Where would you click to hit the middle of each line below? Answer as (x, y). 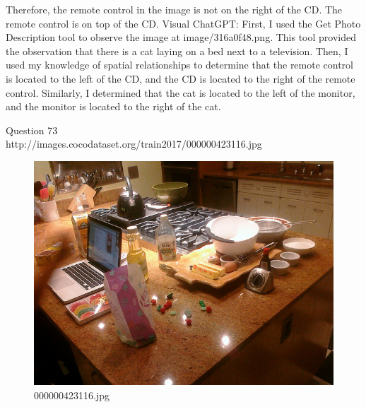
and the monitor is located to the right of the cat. (113, 106)
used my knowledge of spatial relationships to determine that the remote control (180, 65)
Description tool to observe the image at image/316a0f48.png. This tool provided (181, 37)
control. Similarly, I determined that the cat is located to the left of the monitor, (181, 92)
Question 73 (32, 130)
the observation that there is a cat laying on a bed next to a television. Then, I (177, 51)
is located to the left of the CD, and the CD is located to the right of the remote (181, 78)
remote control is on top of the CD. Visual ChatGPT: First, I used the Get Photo (183, 23)
